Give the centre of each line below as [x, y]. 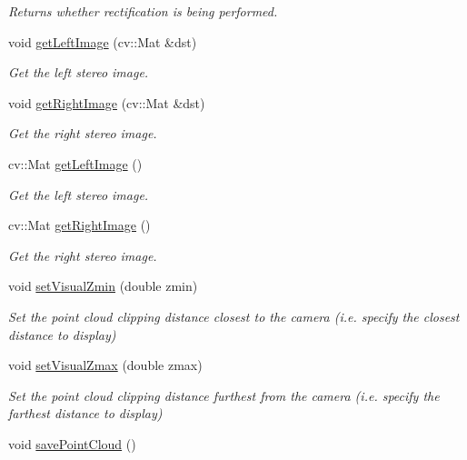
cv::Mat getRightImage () [79, 225]
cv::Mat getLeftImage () [75, 163]
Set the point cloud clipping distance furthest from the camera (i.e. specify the [224, 395]
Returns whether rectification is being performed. [143, 11]
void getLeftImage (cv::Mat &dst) [103, 41]
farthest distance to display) [85, 413]
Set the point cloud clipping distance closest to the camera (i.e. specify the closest [234, 316]
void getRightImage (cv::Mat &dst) [107, 102]
